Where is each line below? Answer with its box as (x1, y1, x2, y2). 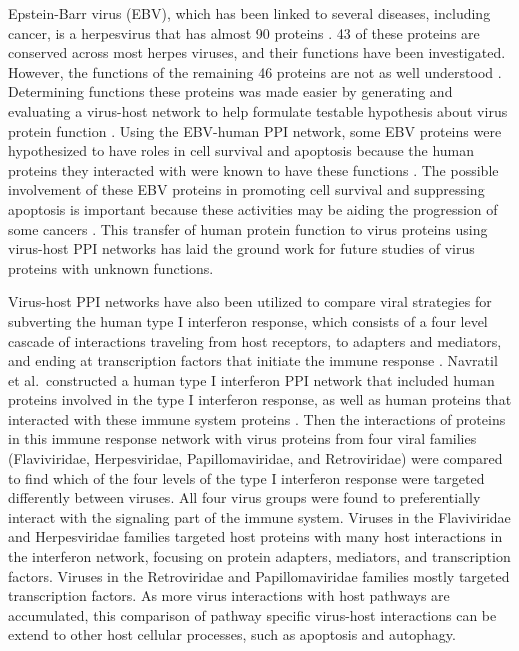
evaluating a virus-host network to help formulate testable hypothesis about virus (8, 100, 508, 121)
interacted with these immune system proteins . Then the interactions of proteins (8, 408, 506, 429)
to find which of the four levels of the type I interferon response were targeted (8, 467, 485, 488)
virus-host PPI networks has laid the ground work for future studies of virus (8, 238, 475, 259)
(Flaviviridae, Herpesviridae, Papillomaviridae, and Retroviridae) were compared (8, 448, 503, 469)
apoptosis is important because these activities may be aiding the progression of (8, 198, 498, 219)
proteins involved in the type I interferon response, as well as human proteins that (8, 389, 512, 410)
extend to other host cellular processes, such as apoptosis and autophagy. (8, 624, 456, 645)
